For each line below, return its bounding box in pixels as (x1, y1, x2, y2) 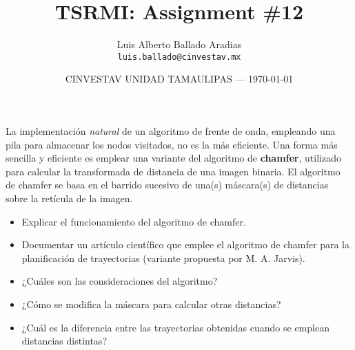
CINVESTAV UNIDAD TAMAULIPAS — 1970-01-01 (65, 72, 294, 86)
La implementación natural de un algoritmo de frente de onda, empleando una (6, 123, 336, 138)
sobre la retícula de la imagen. (6, 190, 133, 205)
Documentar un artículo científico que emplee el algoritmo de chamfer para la (21, 237, 349, 252)
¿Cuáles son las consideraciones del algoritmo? (21, 274, 218, 288)
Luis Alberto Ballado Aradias (116, 37, 242, 52)
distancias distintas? (21, 333, 107, 348)
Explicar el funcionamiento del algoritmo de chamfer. (21, 214, 246, 228)
